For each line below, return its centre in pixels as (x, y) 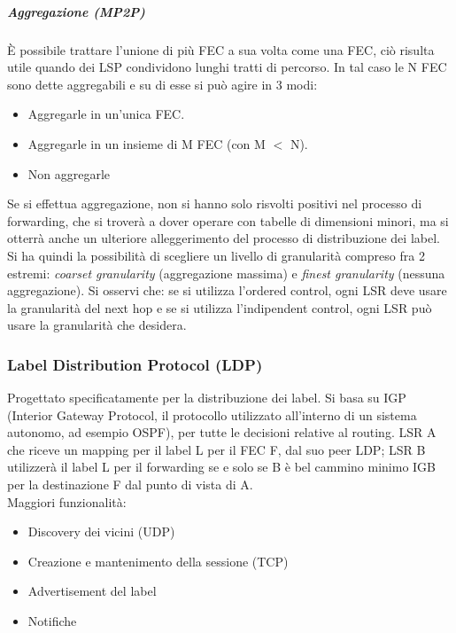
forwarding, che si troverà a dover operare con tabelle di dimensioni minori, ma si (228, 220)
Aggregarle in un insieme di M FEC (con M (147, 143)
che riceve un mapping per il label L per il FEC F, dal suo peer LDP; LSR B (216, 449)
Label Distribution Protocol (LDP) (135, 364)
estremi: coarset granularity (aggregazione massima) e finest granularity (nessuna (226, 273)
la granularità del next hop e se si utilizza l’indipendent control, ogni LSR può (220, 307)
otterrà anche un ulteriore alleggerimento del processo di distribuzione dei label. (224, 238)
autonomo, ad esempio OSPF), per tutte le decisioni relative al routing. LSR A (222, 432)
